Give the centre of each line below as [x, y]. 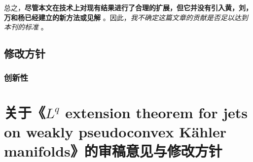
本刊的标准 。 [26, 27]
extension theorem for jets [156, 112]
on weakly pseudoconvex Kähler [115, 131]
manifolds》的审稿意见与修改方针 [113, 150]
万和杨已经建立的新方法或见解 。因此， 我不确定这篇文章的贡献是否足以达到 [126, 17]
